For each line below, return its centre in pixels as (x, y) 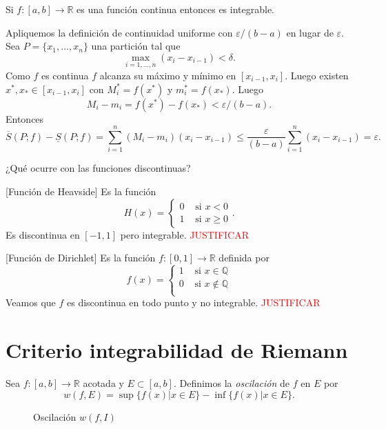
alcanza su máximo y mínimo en (168, 75)
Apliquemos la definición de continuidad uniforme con (119, 32)
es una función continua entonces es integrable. (175, 9)
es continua (65, 75)
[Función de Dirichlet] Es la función (81, 258)
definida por (244, 258)
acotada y (103, 383)
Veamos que (31, 302)
